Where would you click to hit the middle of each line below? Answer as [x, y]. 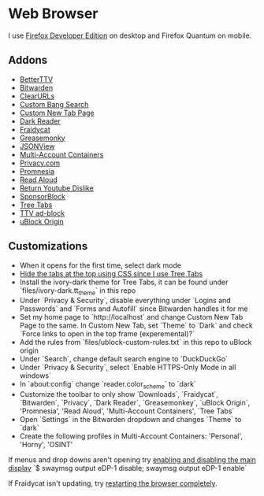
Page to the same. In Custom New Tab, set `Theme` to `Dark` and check [136, 326]
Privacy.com [40, 163]
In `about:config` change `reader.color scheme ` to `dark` [108, 385]
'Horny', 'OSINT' [46, 445]
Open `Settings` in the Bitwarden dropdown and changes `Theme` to [130, 420]
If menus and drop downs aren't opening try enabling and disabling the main [132, 460]
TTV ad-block [42, 213]
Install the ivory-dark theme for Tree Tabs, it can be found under [124, 282]
